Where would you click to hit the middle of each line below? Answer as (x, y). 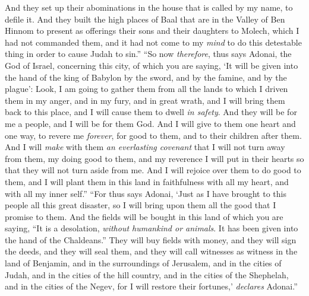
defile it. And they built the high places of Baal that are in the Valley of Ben (145, 19)
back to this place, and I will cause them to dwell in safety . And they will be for (151, 112)
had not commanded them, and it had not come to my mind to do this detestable (153, 42)
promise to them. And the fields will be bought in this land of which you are (144, 216)
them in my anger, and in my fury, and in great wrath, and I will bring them (145, 100)
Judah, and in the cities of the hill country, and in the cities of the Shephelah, (147, 274)
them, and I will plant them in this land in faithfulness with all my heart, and (147, 181)
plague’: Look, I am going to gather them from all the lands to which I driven (146, 89)
